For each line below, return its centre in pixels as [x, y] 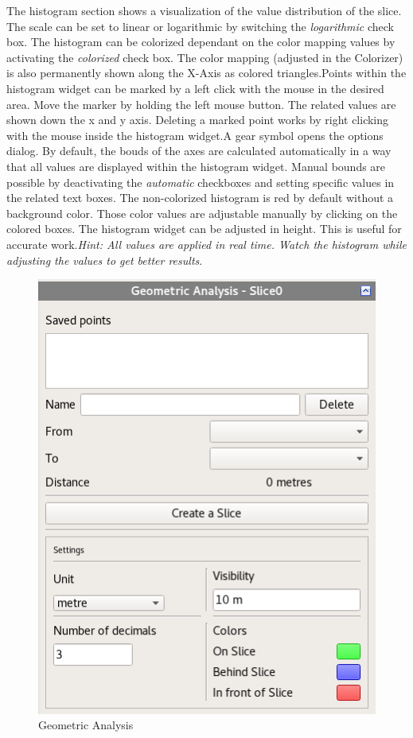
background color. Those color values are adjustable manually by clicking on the [202, 213]
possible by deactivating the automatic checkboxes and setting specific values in [201, 182]
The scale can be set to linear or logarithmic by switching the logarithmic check [200, 26]
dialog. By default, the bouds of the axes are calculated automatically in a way [199, 151]
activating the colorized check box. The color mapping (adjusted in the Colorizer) [205, 57]
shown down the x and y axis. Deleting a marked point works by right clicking [198, 120]
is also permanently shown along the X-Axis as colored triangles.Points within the [206, 73]
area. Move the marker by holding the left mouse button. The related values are [201, 104]
